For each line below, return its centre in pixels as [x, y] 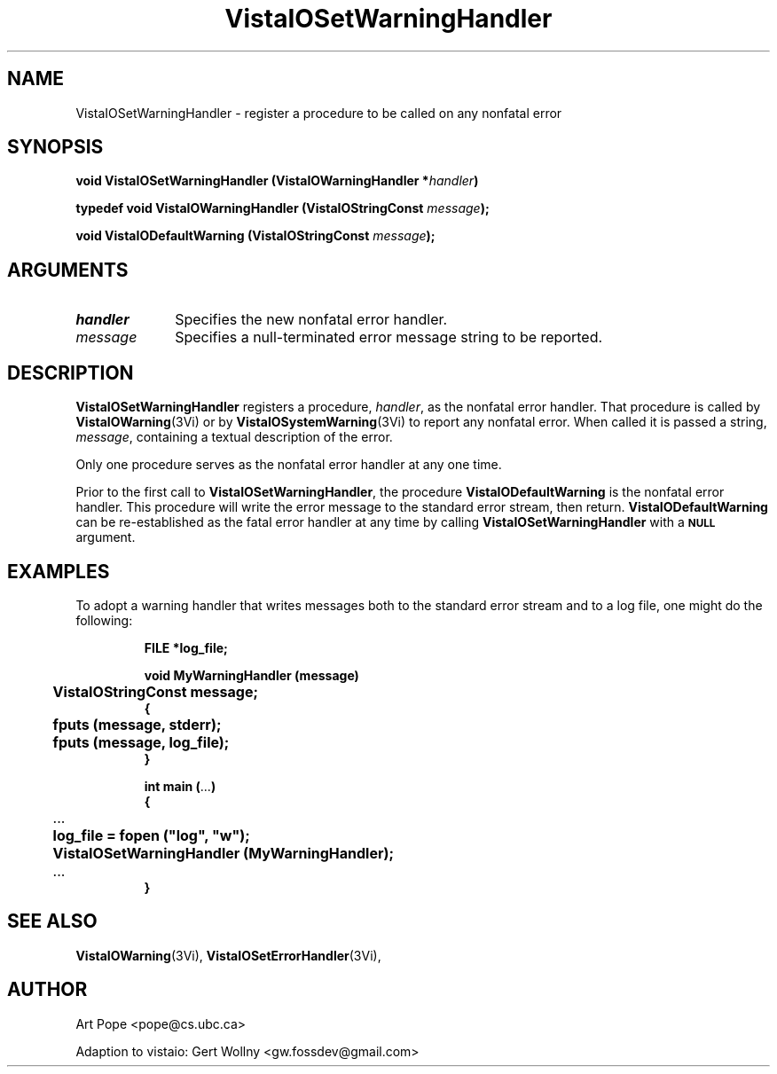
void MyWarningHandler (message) [251, 675]
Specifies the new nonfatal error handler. [311, 320]
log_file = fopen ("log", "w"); [151, 835]
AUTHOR [47, 990]
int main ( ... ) [180, 786]
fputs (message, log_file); [141, 742]
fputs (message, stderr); [137, 724]
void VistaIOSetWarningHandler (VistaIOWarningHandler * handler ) [277, 181]
